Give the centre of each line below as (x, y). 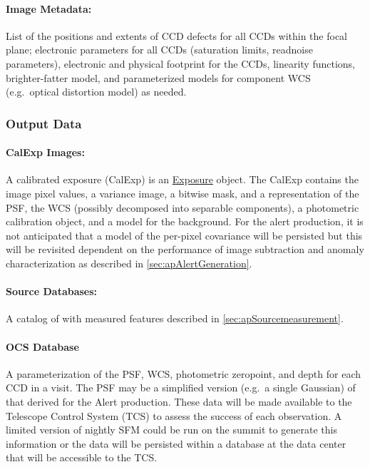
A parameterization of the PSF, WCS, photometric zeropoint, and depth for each (184, 373)
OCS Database (42, 346)
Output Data (44, 123)
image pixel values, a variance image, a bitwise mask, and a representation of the (183, 193)
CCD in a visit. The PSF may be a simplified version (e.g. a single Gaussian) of (181, 388)
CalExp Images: (45, 152)
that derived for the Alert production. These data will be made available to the (179, 401)
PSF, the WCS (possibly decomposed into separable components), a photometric (183, 207)
